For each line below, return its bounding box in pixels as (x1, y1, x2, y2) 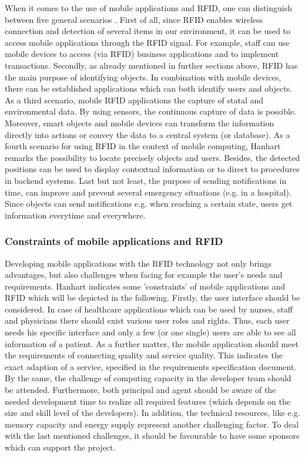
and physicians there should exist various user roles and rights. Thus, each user (5, 314, 290, 327)
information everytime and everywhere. (5, 209, 146, 221)
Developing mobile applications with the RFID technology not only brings (5, 257, 272, 269)
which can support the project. (5, 441, 116, 453)
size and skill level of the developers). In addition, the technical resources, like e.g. (5, 406, 300, 419)
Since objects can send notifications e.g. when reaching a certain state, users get (5, 197, 293, 210)
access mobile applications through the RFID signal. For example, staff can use (5, 36, 290, 48)
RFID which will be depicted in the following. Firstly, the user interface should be (5, 291, 300, 304)
